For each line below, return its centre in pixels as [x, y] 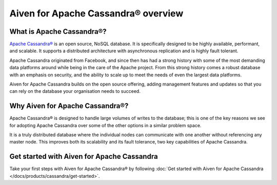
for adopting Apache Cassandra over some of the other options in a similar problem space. [105, 125]
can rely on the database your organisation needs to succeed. [75, 91]
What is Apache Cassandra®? [58, 32]
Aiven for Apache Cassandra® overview [96, 13]
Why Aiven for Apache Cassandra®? [69, 106]
